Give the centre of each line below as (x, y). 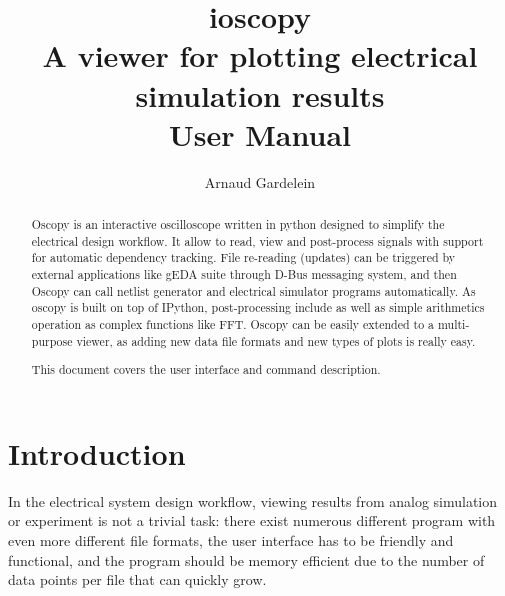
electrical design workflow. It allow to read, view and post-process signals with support (257, 240)
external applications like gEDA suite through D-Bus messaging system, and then (244, 274)
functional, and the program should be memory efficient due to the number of (246, 559)
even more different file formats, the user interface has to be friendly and (231, 540)
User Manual (260, 133)
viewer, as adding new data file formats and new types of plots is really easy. (276, 340)
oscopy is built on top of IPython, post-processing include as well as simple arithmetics (258, 307)
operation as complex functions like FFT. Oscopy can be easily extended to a (233, 324)
